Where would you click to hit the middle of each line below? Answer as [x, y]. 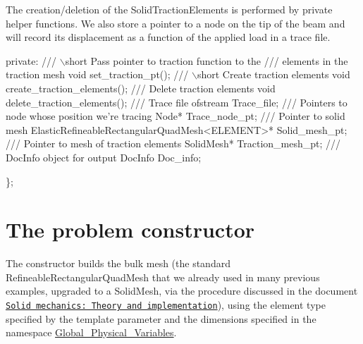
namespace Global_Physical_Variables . [91, 332]
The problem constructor [130, 229]
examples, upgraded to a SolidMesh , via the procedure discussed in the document [182, 291]
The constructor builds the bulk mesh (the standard [118, 263]
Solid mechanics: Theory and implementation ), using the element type [166, 305]
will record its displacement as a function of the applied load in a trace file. [168, 37]
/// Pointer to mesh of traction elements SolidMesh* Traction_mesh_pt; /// [173, 143]
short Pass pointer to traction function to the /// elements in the [207, 60]
